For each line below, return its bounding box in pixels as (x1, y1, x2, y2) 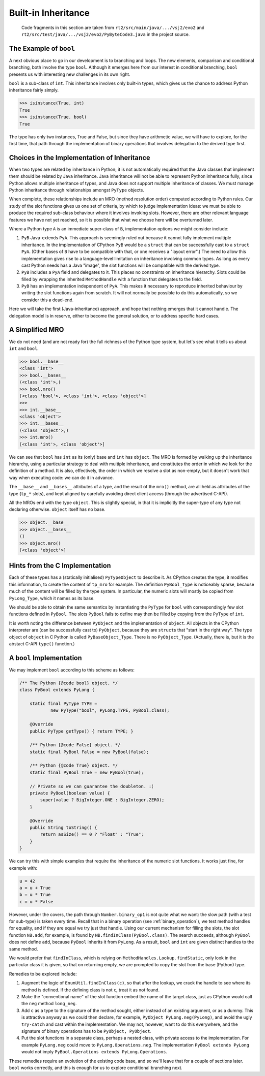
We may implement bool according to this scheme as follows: (9, 667, 135, 673)
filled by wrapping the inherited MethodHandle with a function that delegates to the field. (21, 276, 202, 282)
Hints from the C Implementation (9, 562, 111, 570)
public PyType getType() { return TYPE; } (29, 728, 133, 734)
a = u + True (19, 885, 51, 890)
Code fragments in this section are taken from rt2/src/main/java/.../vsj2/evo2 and (21, 25, 205, 31)
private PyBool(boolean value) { (29, 791, 110, 796)
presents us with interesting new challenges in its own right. (9, 71, 131, 77)
